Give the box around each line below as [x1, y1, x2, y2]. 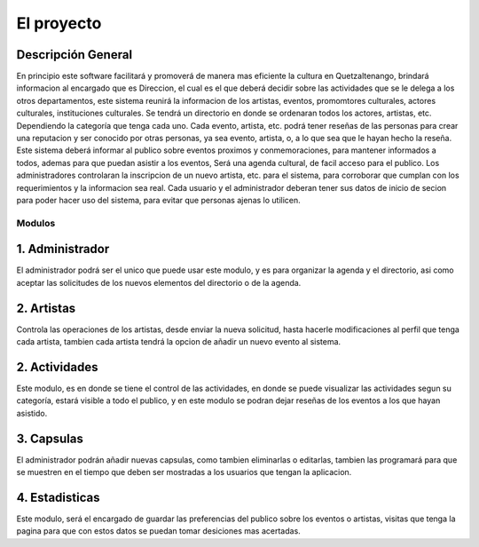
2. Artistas [16, 300, 76, 315]
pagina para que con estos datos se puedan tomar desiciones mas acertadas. [16, 526, 301, 536]
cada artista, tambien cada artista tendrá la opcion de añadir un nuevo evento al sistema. [16, 337, 342, 347]
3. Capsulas [16, 431, 83, 446]
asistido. [16, 408, 48, 418]
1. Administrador [16, 242, 110, 257]
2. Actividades [16, 360, 98, 375]
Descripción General [16, 47, 133, 62]
